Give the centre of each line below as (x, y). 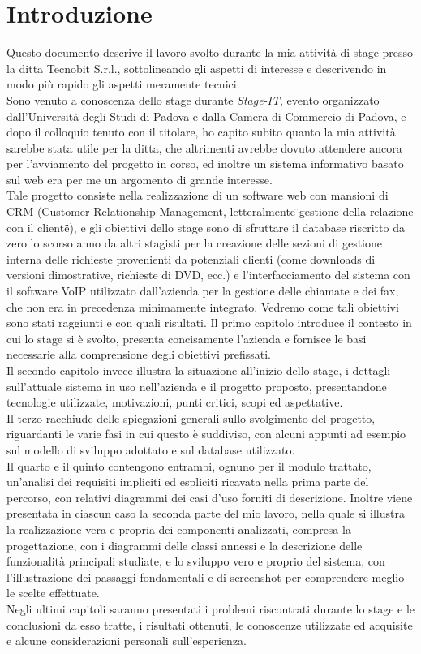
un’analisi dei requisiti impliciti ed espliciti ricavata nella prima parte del (188, 482)
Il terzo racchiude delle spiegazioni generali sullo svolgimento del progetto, (191, 417)
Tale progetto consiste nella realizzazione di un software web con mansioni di (198, 195)
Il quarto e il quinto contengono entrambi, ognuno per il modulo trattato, (189, 465)
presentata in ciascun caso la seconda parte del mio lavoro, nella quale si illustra (206, 513)
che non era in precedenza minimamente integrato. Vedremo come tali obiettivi (203, 306)
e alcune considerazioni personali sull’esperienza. (127, 641)
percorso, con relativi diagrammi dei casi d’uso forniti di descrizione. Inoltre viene (210, 497)
